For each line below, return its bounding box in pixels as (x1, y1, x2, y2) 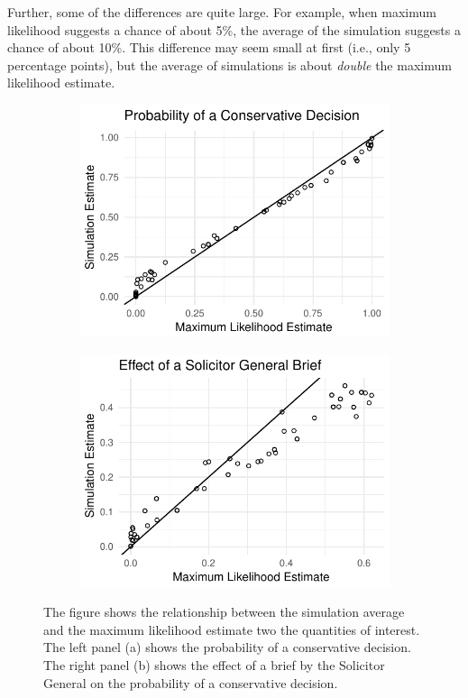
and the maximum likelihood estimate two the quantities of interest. (43, 620, 420, 638)
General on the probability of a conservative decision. (43, 673, 338, 692)
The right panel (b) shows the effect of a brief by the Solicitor (43, 655, 385, 674)
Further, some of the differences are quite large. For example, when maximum (7, 3, 436, 21)
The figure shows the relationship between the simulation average (43, 602, 405, 621)
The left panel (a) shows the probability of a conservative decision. (43, 638, 411, 657)
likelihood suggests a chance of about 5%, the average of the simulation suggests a (7, 20, 461, 39)
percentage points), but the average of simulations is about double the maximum (7, 55, 452, 74)
